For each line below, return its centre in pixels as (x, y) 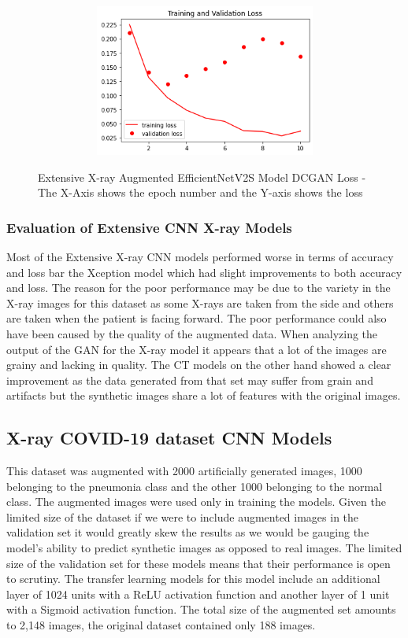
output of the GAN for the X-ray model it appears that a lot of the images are (197, 349)
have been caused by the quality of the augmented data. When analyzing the (192, 333)
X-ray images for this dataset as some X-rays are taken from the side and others (200, 302)
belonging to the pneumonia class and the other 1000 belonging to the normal (195, 486)
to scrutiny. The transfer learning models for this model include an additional (193, 579)
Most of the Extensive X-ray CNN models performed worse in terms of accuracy (200, 256)
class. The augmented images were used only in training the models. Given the (196, 502)
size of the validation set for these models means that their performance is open (198, 563)
